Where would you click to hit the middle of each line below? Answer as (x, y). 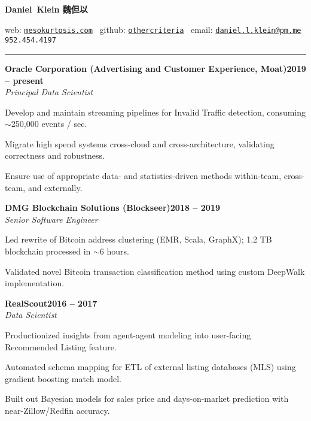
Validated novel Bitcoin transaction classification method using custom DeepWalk (155, 271)
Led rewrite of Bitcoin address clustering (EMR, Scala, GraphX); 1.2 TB (138, 239)
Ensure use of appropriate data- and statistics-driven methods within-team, (143, 176)
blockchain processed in (48, 251)
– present (24, 80)
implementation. (35, 283)
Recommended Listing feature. (61, 346)
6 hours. (114, 251)
